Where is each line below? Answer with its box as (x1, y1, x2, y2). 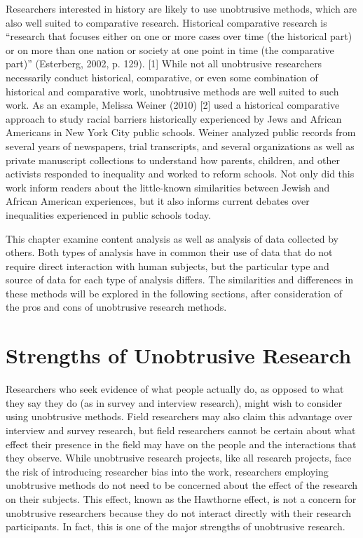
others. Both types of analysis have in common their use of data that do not (6, 245, 333, 260)
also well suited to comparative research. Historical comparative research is (6, 15, 327, 29)
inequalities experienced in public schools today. (6, 207, 212, 222)
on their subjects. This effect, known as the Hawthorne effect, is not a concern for (6, 491, 357, 506)
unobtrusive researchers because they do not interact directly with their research (6, 505, 352, 520)
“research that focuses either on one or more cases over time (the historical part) (6, 29, 352, 43)
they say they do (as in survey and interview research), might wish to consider (6, 395, 343, 410)
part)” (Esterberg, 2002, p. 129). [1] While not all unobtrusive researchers (6, 56, 322, 71)
